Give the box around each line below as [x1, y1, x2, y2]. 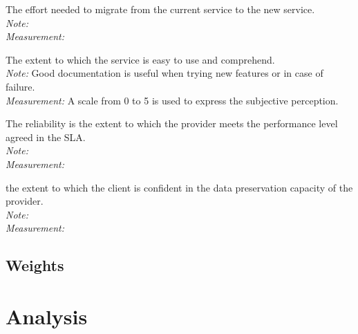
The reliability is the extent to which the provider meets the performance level [6, 116, 338, 131]
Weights [6, 254, 64, 276]
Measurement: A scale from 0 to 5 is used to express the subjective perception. [6, 93, 339, 107]
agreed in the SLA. [6, 129, 86, 144]
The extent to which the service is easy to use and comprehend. [6, 52, 275, 66]
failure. [6, 79, 35, 93]
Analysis [6, 301, 88, 330]
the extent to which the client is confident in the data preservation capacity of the [6, 180, 353, 194]
